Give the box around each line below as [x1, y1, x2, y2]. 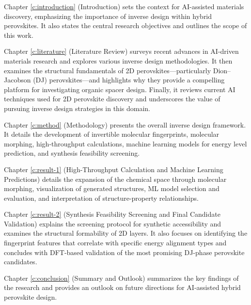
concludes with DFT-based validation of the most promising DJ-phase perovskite [4, 247, 245, 257]
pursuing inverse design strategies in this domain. [4, 103, 150, 113]
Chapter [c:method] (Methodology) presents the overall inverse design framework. [4, 119, 246, 129]
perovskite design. [4, 292, 57, 302]
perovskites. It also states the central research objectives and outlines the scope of [4, 20, 247, 31]
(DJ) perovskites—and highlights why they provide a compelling [33, 75, 225, 85]
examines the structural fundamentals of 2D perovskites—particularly [4, 65, 211, 75]
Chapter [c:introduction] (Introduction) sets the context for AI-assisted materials [4, 1, 244, 11]
